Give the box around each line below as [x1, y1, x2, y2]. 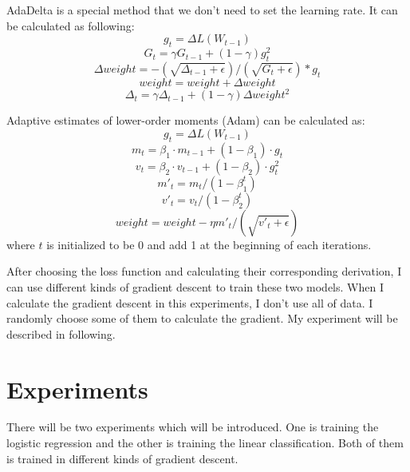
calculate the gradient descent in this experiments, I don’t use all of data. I [6, 294, 373, 311]
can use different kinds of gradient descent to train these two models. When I [6, 278, 384, 295]
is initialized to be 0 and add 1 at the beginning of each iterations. [46, 236, 372, 252]
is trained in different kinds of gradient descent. [6, 450, 239, 466]
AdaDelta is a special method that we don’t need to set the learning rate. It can [6, 2, 398, 18]
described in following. [6, 325, 116, 342]
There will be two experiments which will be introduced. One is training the [6, 418, 379, 435]
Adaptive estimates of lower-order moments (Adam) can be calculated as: [6, 112, 365, 129]
